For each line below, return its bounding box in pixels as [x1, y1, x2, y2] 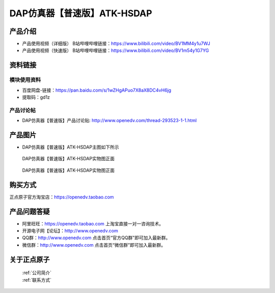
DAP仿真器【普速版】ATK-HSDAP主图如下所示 [22, 144, 119, 150]
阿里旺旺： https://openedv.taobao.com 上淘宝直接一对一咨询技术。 [22, 220, 164, 226]
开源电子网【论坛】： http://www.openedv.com [22, 228, 118, 234]
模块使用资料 [9, 76, 41, 83]
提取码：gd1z [22, 94, 50, 100]
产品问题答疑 [9, 207, 50, 216]
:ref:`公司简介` [22, 270, 52, 276]
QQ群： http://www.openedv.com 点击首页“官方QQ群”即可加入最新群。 [22, 235, 171, 241]
